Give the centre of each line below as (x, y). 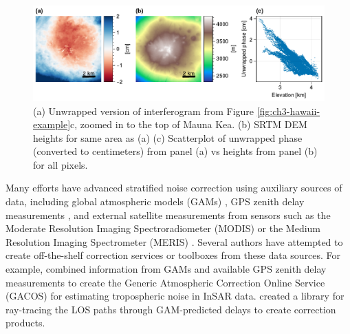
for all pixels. (61, 164)
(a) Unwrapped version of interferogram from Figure (144, 111)
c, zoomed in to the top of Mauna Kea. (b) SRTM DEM (189, 124)
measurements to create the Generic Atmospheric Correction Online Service (165, 282)
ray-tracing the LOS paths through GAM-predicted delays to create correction (171, 309)
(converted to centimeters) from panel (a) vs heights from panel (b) (175, 151)
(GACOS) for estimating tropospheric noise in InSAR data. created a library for (175, 296)
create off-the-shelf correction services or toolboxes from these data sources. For (173, 255)
